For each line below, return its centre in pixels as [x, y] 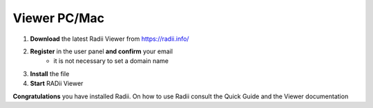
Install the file [50, 73]
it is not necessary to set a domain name [111, 61]
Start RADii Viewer [57, 84]
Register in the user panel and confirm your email [101, 51]
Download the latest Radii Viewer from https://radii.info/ [109, 39]
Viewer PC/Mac [59, 18]
